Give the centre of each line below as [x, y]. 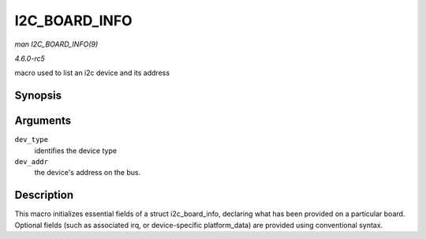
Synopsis [38, 96]
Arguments [43, 121]
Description [44, 195]
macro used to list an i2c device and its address [92, 73]
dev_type [32, 140]
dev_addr [32, 162]
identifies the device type [76, 151]
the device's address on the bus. [88, 173]
